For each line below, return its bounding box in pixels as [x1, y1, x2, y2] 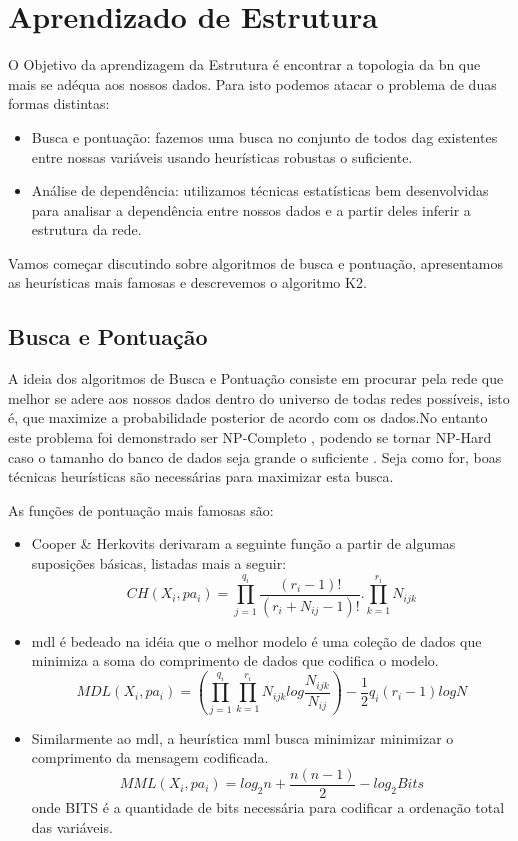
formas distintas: [8, 93, 110, 114]
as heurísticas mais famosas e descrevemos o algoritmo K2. [8, 272, 367, 293]
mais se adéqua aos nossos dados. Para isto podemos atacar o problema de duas [8, 73, 497, 94]
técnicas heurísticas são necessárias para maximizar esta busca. [8, 466, 394, 487]
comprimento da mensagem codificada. [31, 747, 269, 768]
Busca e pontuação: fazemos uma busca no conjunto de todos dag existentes [31, 126, 498, 147]
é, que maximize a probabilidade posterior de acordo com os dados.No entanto [8, 407, 488, 428]
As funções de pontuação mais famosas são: [8, 499, 274, 520]
